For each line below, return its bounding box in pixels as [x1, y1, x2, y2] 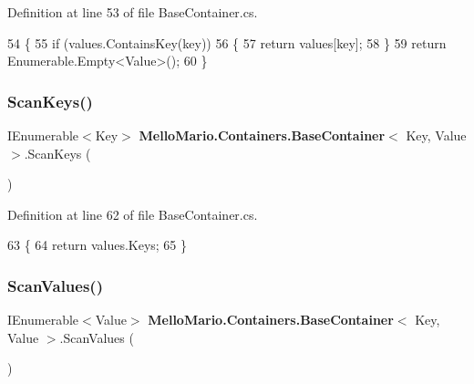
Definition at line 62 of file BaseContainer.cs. [7, 204, 258, 223]
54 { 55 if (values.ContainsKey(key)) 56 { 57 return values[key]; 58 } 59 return [7, 33, 447, 52]
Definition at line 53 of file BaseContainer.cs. [7, 3, 258, 21]
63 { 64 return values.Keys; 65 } [7, 235, 188, 254]
